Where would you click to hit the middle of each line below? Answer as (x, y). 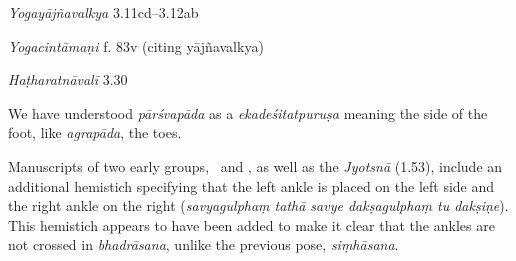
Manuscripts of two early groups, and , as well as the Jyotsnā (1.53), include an (255, 165)
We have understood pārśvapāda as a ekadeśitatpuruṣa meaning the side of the (248, 112)
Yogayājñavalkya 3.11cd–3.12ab (103, 12)
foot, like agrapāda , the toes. (95, 132)
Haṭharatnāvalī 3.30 (68, 79)
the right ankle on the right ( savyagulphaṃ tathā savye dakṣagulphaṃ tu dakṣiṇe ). (258, 205)
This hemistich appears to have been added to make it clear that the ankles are (251, 224)
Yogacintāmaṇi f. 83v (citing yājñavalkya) (136, 45)
